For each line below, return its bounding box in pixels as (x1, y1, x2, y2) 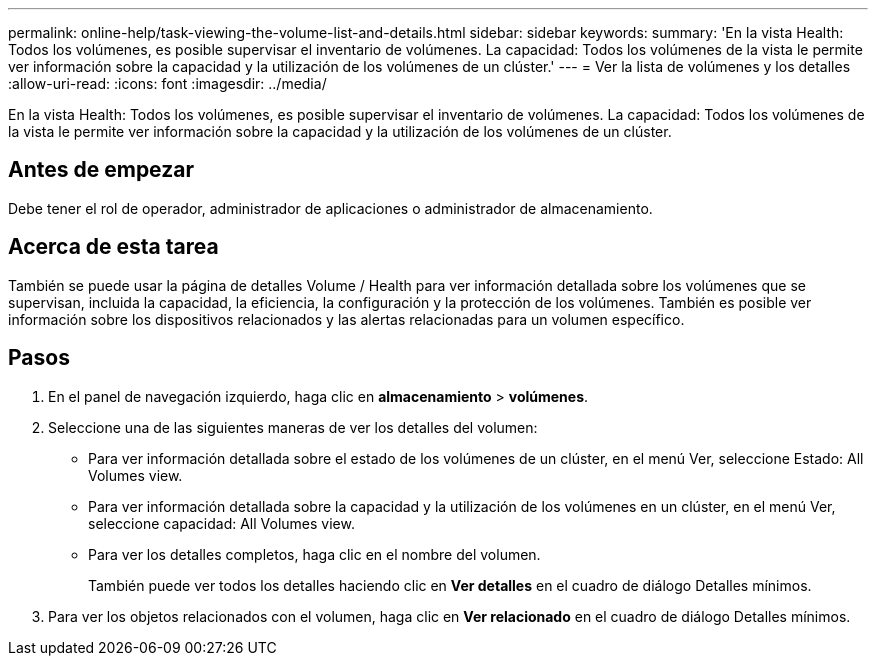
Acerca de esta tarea (8, 234, 219, 260)
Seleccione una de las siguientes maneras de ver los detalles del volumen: (48, 418, 538, 436)
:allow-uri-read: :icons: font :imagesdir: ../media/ (8, 75, 327, 92)
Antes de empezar (8, 157, 194, 183)
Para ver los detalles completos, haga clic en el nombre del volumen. (88, 545, 541, 563)
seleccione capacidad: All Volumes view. (88, 514, 355, 532)
